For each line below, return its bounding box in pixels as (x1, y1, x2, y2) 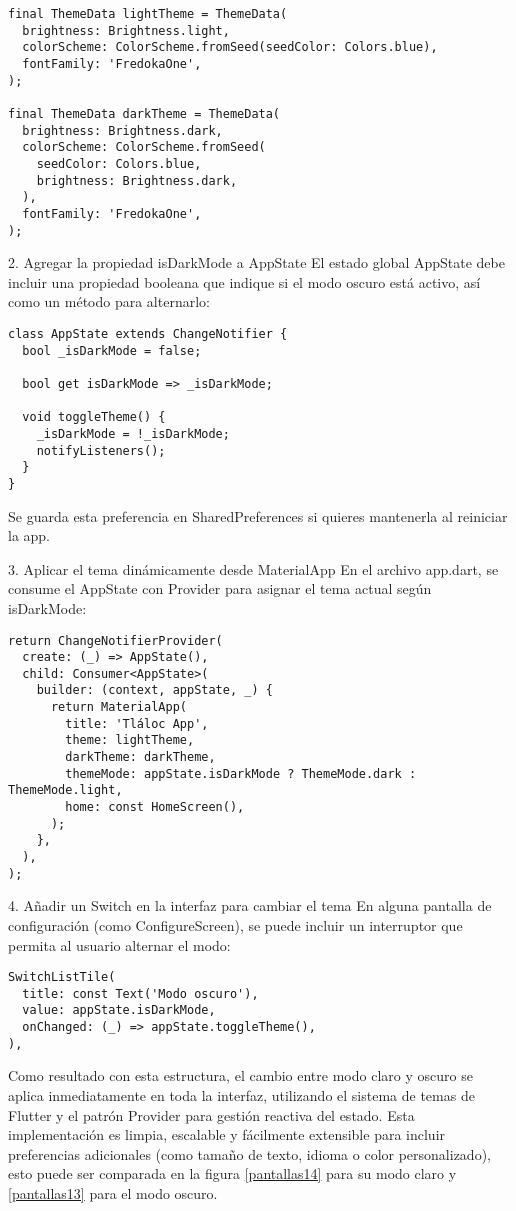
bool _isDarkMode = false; (22, 343, 202, 358)
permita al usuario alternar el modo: (8, 934, 231, 955)
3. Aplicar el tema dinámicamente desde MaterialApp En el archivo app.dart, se (8, 558, 499, 579)
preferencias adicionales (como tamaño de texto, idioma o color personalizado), (8, 1143, 491, 1164)
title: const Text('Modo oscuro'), (22, 986, 259, 1001)
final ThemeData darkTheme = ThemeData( (8, 106, 281, 121)
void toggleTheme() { (22, 410, 166, 425)
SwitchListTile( (8, 970, 116, 985)
